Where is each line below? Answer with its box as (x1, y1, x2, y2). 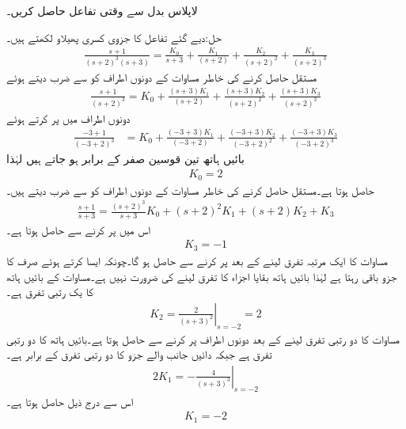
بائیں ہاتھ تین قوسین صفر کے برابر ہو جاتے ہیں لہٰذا (6, 150, 245, 167)
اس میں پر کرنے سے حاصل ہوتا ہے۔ (6, 221, 150, 237)
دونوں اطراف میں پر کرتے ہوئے (6, 109, 131, 126)
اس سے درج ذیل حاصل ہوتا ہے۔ (6, 393, 134, 409)
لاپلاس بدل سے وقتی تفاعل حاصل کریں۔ (6, 2, 198, 18)
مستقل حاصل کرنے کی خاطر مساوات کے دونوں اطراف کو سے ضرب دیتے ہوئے (6, 68, 317, 85)
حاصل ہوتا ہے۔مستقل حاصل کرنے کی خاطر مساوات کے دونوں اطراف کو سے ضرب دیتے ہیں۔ (6, 181, 374, 198)
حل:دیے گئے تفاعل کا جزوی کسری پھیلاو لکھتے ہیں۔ (6, 28, 222, 45)
